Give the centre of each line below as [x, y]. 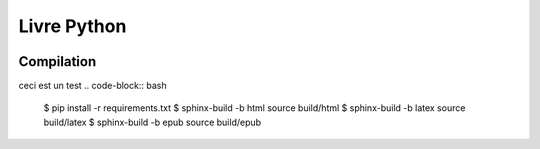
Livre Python [72, 26]
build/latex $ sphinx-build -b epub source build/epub [152, 122]
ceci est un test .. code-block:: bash [92, 86]
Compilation [57, 61]
